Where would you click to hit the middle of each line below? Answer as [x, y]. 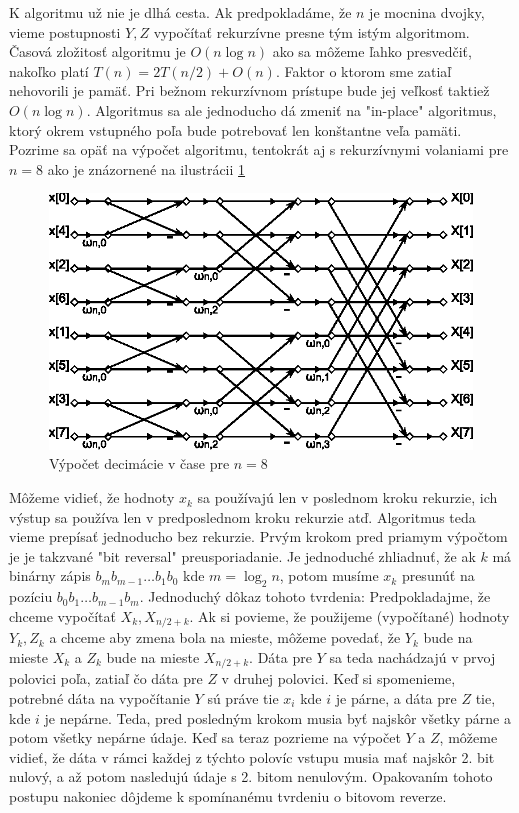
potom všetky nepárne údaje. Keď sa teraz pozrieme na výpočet [205, 737]
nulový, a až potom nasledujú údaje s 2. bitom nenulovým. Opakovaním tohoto [251, 776]
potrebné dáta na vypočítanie [99, 697]
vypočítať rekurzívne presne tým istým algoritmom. [311, 31]
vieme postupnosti [65, 31]
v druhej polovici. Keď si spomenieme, [338, 678]
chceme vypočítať [62, 615]
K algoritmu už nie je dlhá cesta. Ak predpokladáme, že [180, 12]
